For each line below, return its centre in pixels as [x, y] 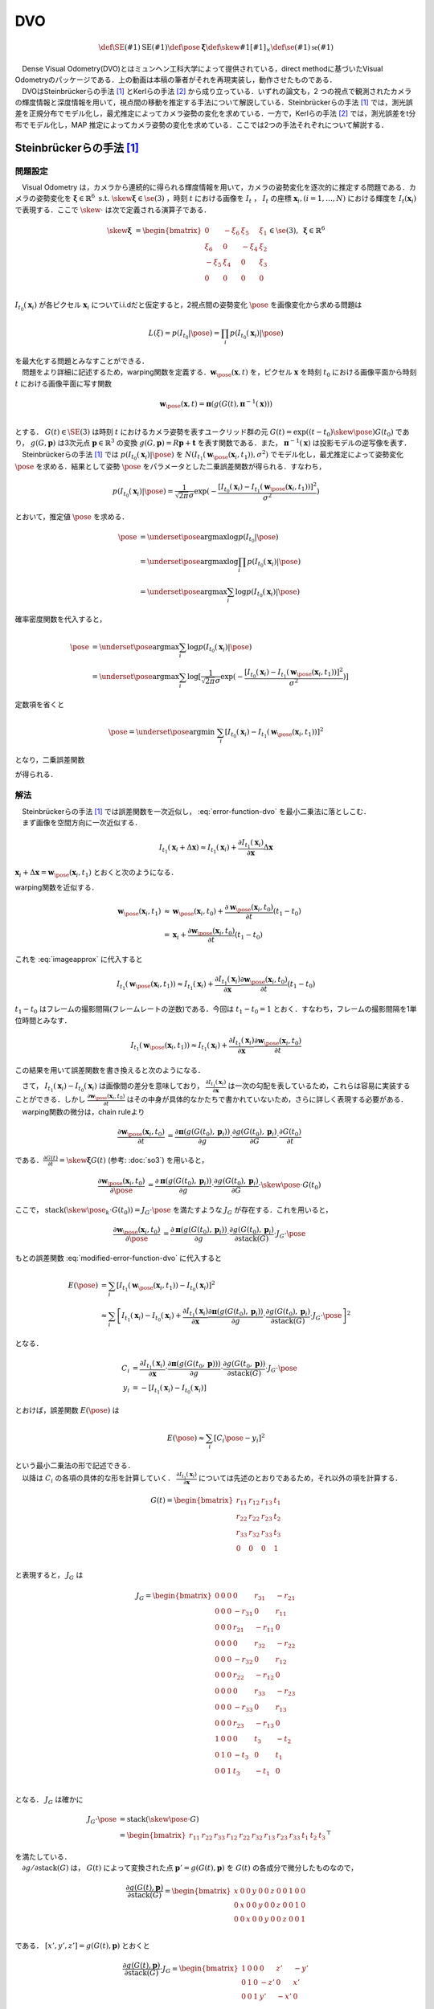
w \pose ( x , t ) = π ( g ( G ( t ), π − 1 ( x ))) [216, 404]
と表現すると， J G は [49, 1575]
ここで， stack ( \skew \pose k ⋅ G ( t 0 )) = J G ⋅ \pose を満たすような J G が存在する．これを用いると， [174, 1211]
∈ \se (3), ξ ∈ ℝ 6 [297, 230]
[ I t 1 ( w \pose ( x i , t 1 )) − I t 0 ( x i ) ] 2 [166, 1286]
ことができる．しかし [50, 1099]
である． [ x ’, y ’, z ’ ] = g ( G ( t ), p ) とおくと [82, 1946]
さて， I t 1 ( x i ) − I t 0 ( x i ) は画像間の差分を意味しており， [113, 1087]
